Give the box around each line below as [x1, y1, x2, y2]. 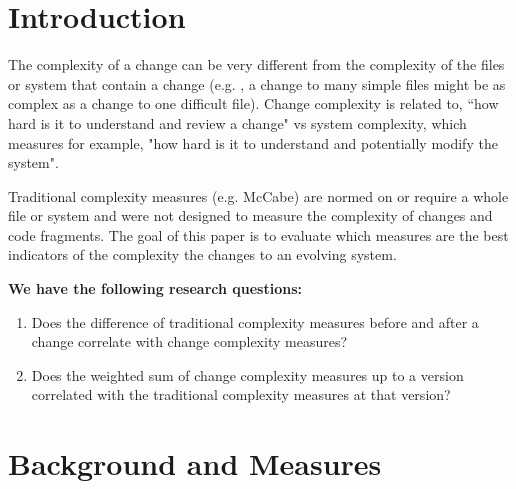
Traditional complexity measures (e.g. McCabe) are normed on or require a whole [8, 185, 509, 206]
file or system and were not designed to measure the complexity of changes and [8, 205, 493, 226]
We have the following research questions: [8, 278, 302, 299]
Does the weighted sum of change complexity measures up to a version [31, 364, 464, 385]
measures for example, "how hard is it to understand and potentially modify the [8, 132, 498, 153]
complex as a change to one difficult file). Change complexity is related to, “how [8, 93, 499, 114]
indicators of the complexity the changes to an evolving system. [8, 244, 397, 265]
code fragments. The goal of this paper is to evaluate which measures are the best [8, 224, 509, 245]
